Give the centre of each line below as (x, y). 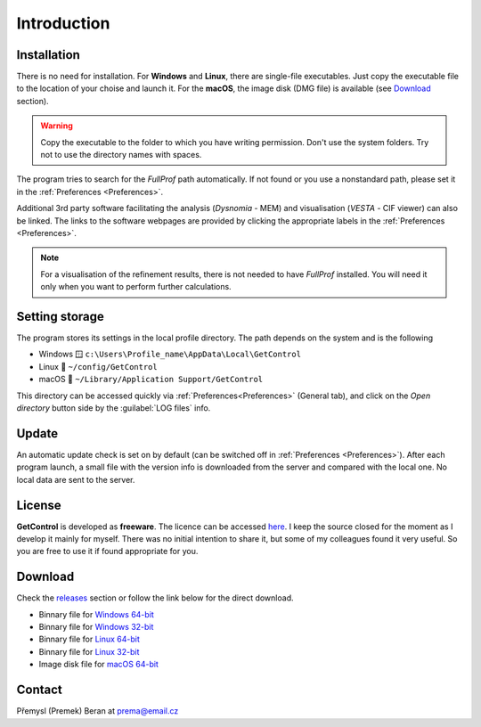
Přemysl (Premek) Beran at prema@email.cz (98, 711)
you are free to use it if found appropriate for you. (107, 551)
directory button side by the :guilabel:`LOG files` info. (114, 408)
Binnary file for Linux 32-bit (89, 651)
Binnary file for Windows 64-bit (97, 614)
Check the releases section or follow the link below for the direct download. (155, 598)
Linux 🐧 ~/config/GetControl (98, 366)
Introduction (63, 23)
